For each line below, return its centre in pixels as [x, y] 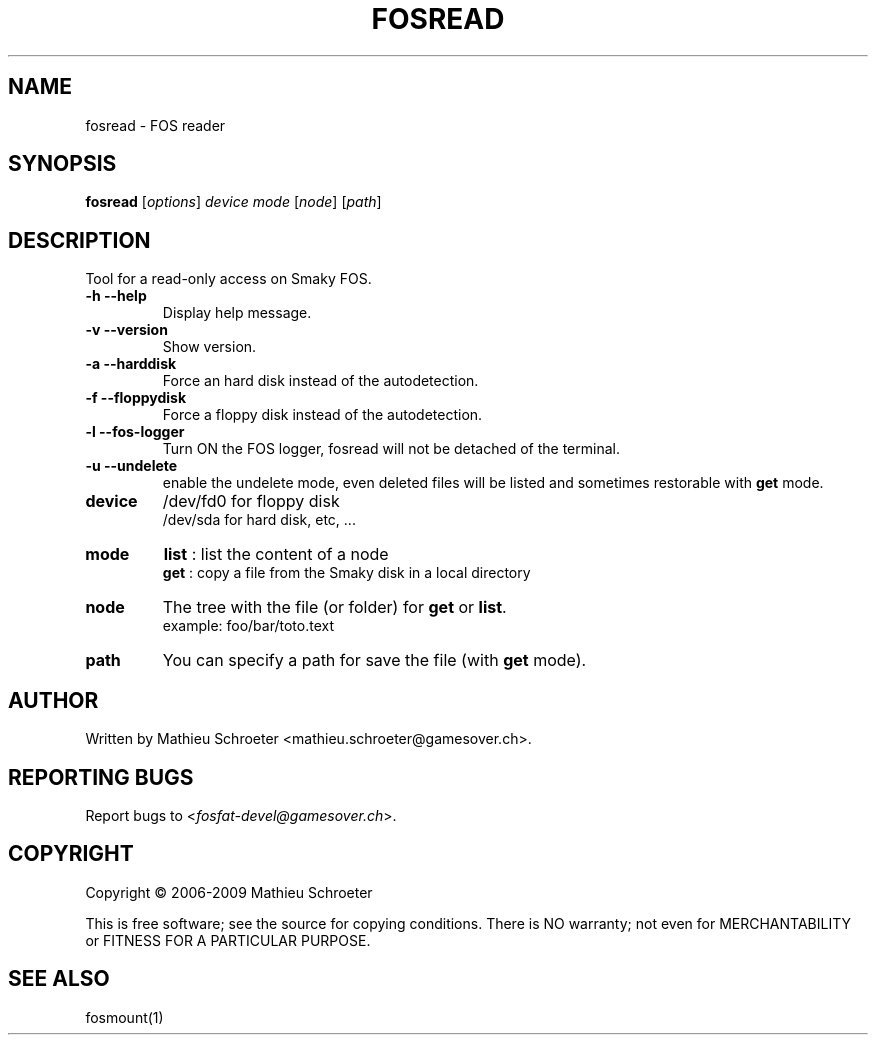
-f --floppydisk [136, 398]
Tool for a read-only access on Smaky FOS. [228, 279]
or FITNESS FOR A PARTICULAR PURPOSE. [228, 940]
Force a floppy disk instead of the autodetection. [322, 415]
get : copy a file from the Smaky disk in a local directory [346, 573]
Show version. [209, 347]
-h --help [116, 296]
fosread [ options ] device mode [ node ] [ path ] [233, 202]
